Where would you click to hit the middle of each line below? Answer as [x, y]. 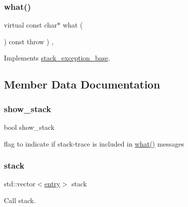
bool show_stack [29, 127]
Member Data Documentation [82, 84]
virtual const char [31, 25]
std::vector [20, 184]
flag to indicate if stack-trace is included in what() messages [94, 143]
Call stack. [20, 200]
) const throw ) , [29, 41]
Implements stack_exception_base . [57, 58]
